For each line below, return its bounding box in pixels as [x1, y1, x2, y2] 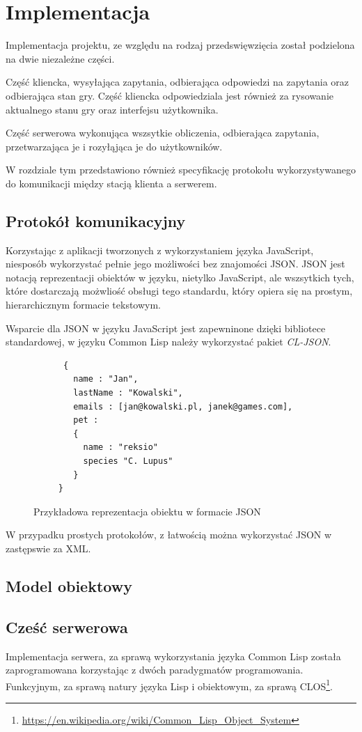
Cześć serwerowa [6, 616, 128, 637]
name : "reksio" [83, 442, 158, 453]
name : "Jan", [73, 374, 139, 384]
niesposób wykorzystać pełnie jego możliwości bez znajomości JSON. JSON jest [6, 256, 345, 271]
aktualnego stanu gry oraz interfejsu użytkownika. [6, 102, 219, 116]
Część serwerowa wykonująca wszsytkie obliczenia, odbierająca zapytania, [6, 125, 320, 140]
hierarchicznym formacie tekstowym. [6, 297, 162, 312]
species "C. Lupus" [83, 455, 173, 466]
